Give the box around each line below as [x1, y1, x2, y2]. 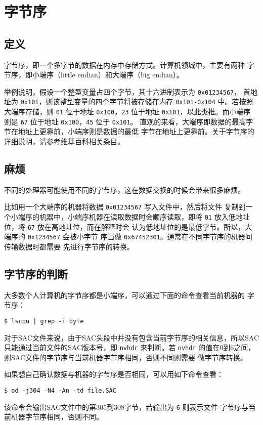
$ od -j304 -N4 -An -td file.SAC [4, 387, 116, 395]
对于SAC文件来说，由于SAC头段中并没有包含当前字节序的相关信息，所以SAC [4, 332, 259, 343]
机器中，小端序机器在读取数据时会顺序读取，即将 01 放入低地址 [39, 211, 250, 222]
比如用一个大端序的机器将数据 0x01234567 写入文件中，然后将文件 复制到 [4, 201, 246, 212]
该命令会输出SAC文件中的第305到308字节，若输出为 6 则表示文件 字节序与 [4, 401, 249, 412]
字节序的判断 [4, 266, 68, 281]
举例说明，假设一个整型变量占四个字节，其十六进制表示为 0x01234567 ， [4, 86, 241, 97]
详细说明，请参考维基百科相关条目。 [4, 136, 124, 146]
